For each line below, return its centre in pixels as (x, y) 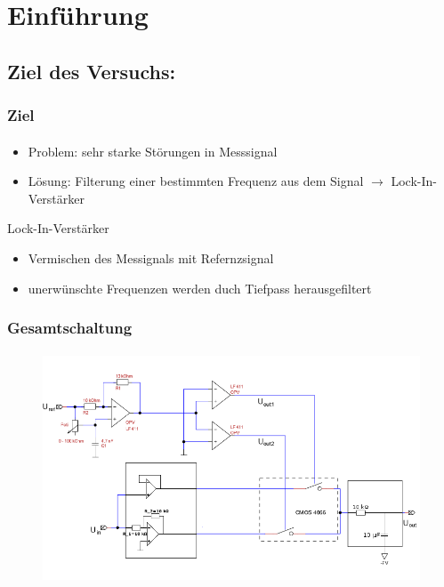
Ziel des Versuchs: (92, 71)
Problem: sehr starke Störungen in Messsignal (153, 151)
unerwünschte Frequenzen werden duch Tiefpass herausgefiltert (200, 288)
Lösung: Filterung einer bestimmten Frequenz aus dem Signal (196, 181)
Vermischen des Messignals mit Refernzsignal (151, 257)
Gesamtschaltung (70, 328)
